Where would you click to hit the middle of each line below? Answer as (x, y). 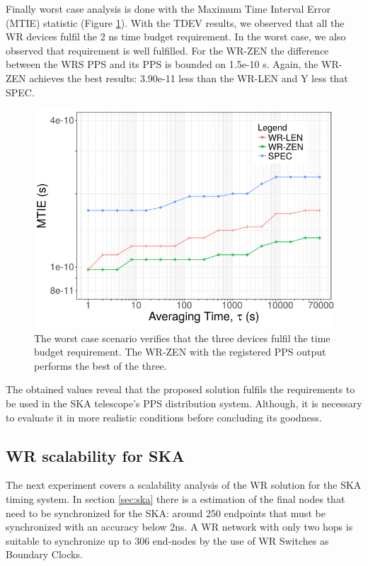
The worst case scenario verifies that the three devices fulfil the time (182, 338)
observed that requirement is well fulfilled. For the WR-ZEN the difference (167, 50)
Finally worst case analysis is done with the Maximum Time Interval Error (168, 9)
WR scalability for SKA (95, 455)
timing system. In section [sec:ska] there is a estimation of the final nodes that (176, 499)
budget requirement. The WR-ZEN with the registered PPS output (180, 352)
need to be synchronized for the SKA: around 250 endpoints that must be (166, 513)
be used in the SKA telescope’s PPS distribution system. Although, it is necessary (184, 403)
